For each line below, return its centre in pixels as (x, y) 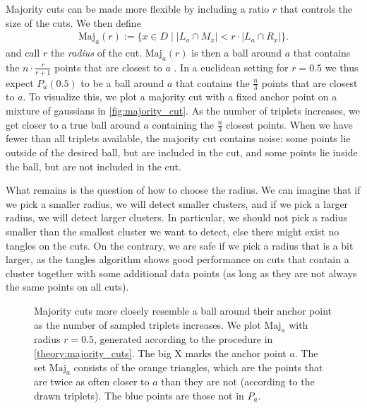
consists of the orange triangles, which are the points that (198, 367)
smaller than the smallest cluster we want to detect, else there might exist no (173, 232)
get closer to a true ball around (73, 124)
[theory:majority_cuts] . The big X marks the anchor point (160, 353)
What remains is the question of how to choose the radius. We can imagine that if (183, 190)
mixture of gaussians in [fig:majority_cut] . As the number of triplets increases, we (183, 111)
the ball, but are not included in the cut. (94, 166)
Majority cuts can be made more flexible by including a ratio (138, 8)
